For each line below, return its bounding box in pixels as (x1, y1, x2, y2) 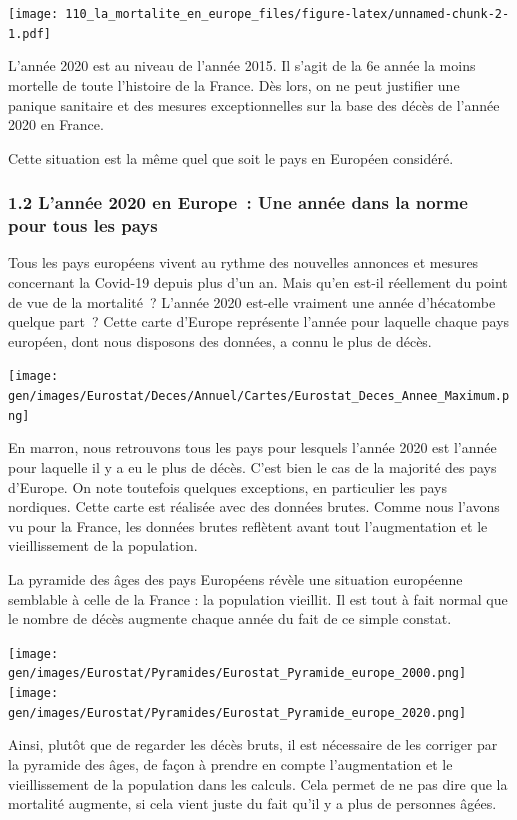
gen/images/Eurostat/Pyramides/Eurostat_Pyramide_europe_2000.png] (8, 666, 467, 681)
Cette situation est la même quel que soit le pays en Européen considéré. (8, 147, 454, 168)
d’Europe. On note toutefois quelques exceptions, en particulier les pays (8, 476, 447, 497)
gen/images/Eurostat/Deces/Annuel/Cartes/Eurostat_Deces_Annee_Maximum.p (8, 389, 510, 404)
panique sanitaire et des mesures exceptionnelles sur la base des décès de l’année (8, 94, 500, 115)
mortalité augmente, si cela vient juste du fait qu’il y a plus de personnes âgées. (8, 793, 497, 814)
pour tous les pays (8, 213, 158, 238)
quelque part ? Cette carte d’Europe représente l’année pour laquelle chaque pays (8, 311, 510, 332)
